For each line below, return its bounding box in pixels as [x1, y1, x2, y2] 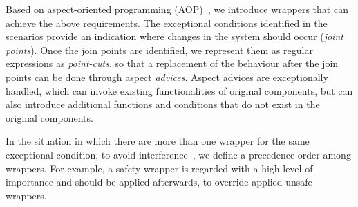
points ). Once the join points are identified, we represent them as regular [6, 42, 313, 57]
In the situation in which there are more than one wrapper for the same [6, 134, 310, 148]
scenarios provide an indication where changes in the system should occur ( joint [6, 29, 343, 44]
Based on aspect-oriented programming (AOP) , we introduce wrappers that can [6, 2, 348, 16]
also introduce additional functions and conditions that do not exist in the [6, 97, 320, 111]
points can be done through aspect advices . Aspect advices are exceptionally [6, 69, 328, 84]
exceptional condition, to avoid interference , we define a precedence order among [6, 147, 351, 161]
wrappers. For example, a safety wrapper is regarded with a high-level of [6, 161, 313, 175]
